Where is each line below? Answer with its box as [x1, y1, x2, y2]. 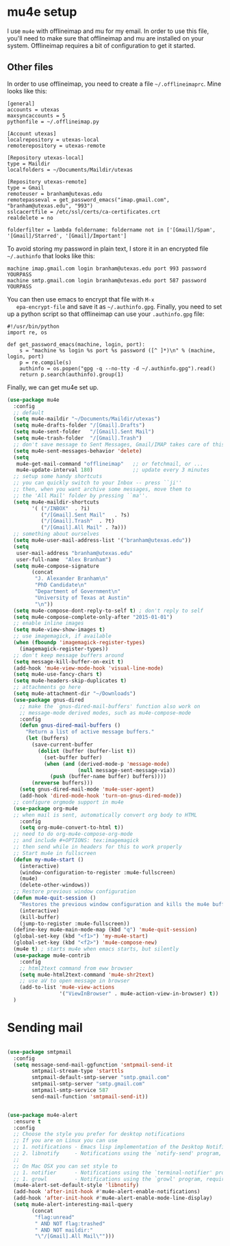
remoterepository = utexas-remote [7, 142, 106, 149]
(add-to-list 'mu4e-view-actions [19, 984, 115, 991]
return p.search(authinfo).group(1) [19, 371, 125, 378]
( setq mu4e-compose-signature [13, 563, 99, 569]
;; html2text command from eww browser [19, 964, 133, 972]
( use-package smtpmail [7, 1048, 72, 1055]
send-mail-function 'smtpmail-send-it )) [31, 1093, 149, 1100]
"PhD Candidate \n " [34, 582, 88, 589]
